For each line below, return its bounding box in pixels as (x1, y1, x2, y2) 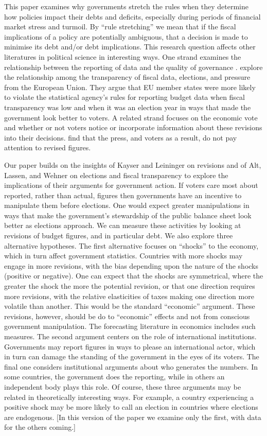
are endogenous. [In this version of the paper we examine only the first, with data (4, 411, 261, 422)
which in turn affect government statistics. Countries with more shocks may (4, 250, 243, 261)
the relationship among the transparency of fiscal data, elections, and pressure (4, 72, 251, 82)
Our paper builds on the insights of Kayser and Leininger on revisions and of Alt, (4, 159, 261, 170)
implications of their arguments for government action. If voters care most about (4, 180, 258, 190)
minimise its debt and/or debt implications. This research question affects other (4, 41, 256, 52)
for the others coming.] (4, 422, 76, 432)
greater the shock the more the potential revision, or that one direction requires (4, 281, 255, 291)
